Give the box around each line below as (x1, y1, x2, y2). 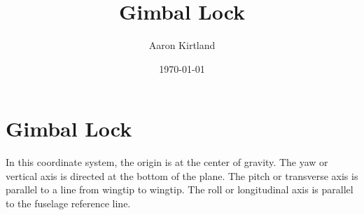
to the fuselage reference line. (6, 196, 131, 211)
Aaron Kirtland (148, 38, 216, 53)
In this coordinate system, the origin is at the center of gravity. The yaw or (6, 155, 328, 169)
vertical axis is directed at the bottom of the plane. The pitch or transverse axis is (6, 168, 358, 183)
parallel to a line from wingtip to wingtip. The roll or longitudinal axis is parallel (6, 182, 353, 197)
